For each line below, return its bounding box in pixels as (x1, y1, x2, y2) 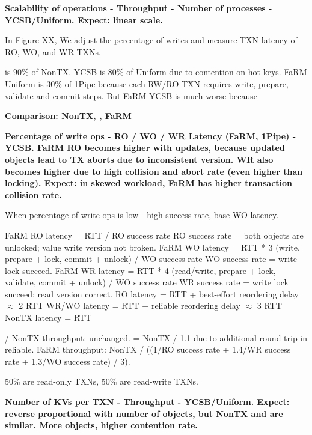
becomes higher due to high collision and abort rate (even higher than (5, 165, 303, 177)
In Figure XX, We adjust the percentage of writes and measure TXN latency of (5, 34, 298, 46)
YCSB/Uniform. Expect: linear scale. (5, 13, 163, 26)
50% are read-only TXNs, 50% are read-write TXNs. (5, 375, 198, 388)
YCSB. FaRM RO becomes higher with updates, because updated (5, 141, 285, 154)
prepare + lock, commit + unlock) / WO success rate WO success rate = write (5, 252, 297, 265)
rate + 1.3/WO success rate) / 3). (5, 354, 130, 367)
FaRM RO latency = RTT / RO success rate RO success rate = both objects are (5, 228, 304, 241)
